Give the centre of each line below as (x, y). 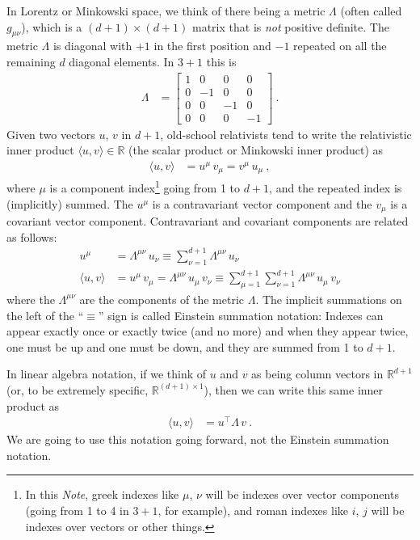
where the (31, 299)
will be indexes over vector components (302, 494)
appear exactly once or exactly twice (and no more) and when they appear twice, (208, 331)
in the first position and (212, 46)
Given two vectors (51, 134)
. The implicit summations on (329, 299)
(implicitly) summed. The (70, 203)
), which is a (52, 26)
